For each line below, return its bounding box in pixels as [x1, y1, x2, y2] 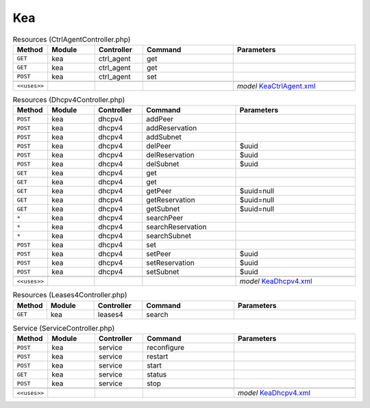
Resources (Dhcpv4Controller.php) [12, 95, 125, 105]
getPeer [146, 186, 172, 196]
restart [146, 352, 169, 361]
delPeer [146, 141, 171, 151]
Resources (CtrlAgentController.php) [12, 34, 131, 44]
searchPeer [146, 213, 184, 222]
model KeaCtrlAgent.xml [236, 81, 316, 90]
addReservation [146, 123, 197, 133]
